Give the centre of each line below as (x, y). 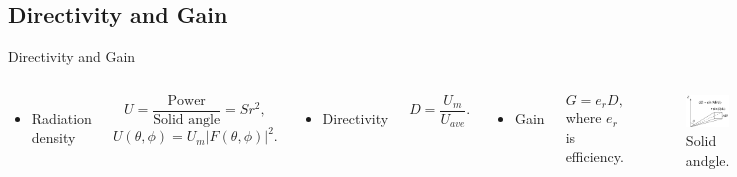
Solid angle (187, 119)
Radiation (61, 117)
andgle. (707, 159)
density (53, 137)
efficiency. (594, 156)
